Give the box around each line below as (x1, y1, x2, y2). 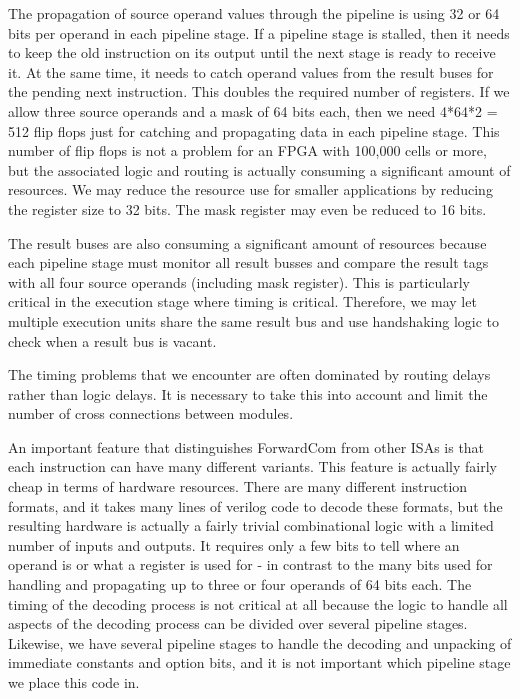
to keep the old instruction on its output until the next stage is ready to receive (8, 42, 496, 63)
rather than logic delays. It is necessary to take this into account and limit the (8, 383, 488, 404)
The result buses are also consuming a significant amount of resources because (8, 232, 487, 253)
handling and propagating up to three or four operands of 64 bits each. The (8, 574, 472, 595)
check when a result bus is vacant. (8, 330, 217, 351)
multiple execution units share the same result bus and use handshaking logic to (8, 310, 500, 331)
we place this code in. (8, 672, 140, 692)
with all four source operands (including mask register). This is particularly (8, 271, 470, 292)
